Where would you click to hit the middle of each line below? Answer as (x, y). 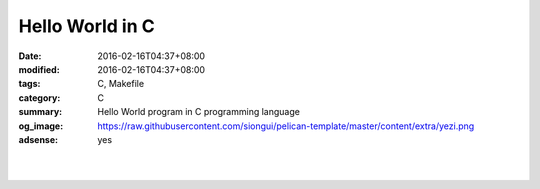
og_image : (41, 126)
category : (39, 97)
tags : (29, 84)
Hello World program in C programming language (198, 112)
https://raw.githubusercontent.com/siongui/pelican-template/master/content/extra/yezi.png (286, 126)
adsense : (38, 139)
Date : (30, 56)
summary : (40, 112)
